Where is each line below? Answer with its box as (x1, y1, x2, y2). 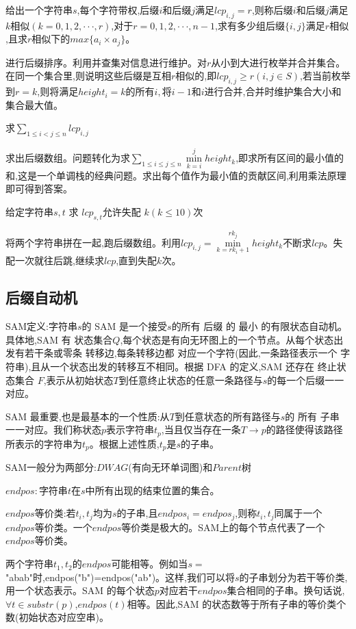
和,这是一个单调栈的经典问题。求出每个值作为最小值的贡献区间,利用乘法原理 (5, 168, 346, 182)
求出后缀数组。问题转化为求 (5, 151, 130, 165)
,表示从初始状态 (43, 372, 114, 387)
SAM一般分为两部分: (5, 460, 97, 474)
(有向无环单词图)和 (128, 460, 213, 474)
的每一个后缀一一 (267, 372, 344, 387)
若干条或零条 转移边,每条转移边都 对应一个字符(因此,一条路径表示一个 (24, 346, 338, 360)
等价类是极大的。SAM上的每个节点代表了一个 (121, 519, 325, 534)
